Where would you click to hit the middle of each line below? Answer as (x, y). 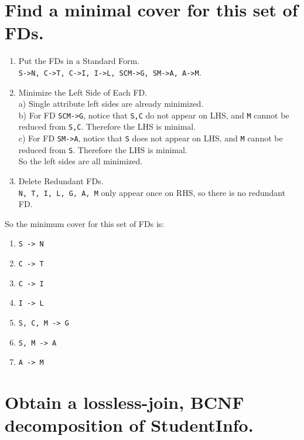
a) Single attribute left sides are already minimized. (111, 104)
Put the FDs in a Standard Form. (79, 61)
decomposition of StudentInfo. (129, 425)
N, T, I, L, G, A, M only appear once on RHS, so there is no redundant (152, 192)
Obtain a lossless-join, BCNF (124, 402)
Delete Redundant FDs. (61, 180)
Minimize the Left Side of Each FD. (83, 92)
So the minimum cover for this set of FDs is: (85, 223)
